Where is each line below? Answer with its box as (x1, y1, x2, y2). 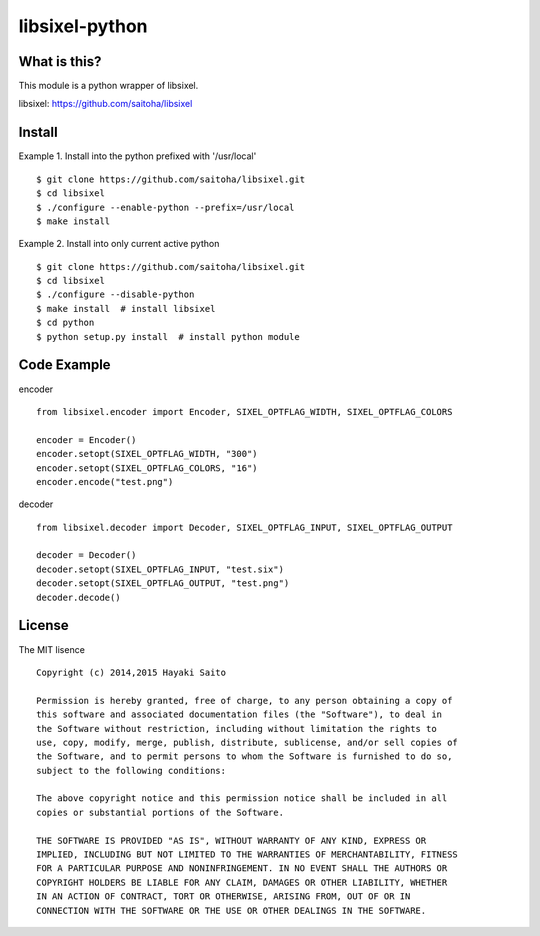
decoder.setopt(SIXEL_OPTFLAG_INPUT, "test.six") (36, 563, 285, 575)
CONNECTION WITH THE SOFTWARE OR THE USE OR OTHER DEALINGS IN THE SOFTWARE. (36, 905, 427, 916)
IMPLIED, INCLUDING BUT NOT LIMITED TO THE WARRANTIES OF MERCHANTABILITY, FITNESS (36, 849, 459, 860)
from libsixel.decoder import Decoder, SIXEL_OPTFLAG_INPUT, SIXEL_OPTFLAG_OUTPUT (36, 521, 453, 533)
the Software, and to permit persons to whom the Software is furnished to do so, (36, 751, 453, 762)
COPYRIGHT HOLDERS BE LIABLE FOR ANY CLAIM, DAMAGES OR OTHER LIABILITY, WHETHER (36, 876, 448, 888)
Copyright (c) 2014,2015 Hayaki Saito (36, 666, 227, 678)
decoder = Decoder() (36, 550, 137, 561)
